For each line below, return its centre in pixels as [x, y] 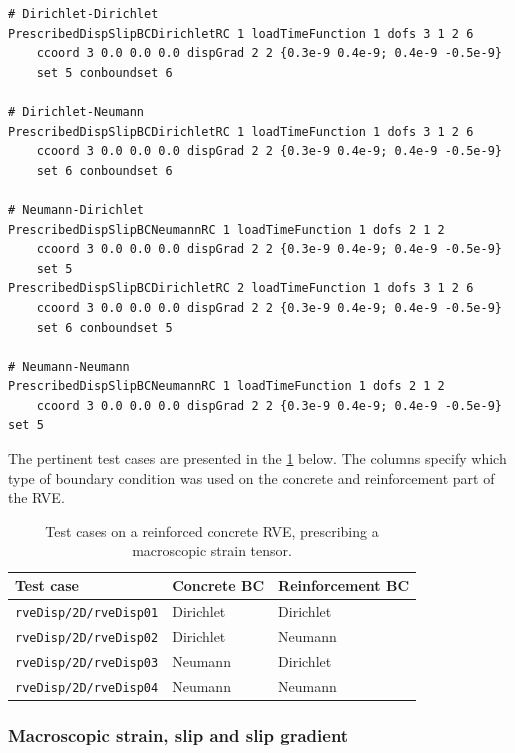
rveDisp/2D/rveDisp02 [87, 637]
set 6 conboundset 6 [104, 170]
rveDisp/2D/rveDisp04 [87, 687]
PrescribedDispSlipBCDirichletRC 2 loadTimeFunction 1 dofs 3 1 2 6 [241, 288]
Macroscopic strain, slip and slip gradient [178, 734]
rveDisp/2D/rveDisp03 [87, 662]
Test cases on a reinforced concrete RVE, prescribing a [212, 530]
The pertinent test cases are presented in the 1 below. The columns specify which [257, 458]
